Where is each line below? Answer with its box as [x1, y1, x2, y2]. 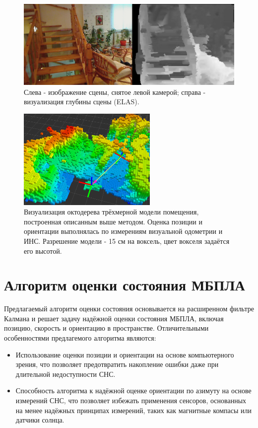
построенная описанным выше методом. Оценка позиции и [24, 216, 202, 226]
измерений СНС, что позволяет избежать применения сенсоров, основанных [15, 395, 247, 406]
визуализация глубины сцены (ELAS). [24, 96, 139, 107]
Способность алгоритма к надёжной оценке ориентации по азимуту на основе [15, 385, 252, 396]
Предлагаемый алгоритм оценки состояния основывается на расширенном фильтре [4, 303, 254, 314]
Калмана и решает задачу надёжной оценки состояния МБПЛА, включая [4, 313, 224, 323]
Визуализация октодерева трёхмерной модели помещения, [24, 207, 199, 217]
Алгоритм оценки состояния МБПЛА [4, 275, 245, 295]
